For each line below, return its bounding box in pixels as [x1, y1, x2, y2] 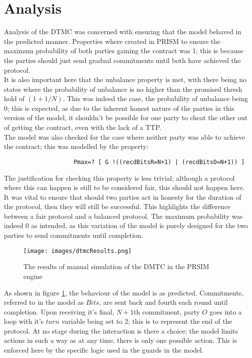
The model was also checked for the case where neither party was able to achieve [4, 131, 245, 142]
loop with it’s [4, 316, 44, 326]
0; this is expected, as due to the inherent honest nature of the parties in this [4, 103, 234, 113]
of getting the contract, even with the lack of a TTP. [4, 122, 161, 132]
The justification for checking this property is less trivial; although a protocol [4, 172, 235, 183]
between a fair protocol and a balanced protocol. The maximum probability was [4, 211, 243, 221]
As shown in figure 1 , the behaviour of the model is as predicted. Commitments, [4, 287, 244, 297]
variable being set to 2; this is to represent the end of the [61, 316, 233, 326]
